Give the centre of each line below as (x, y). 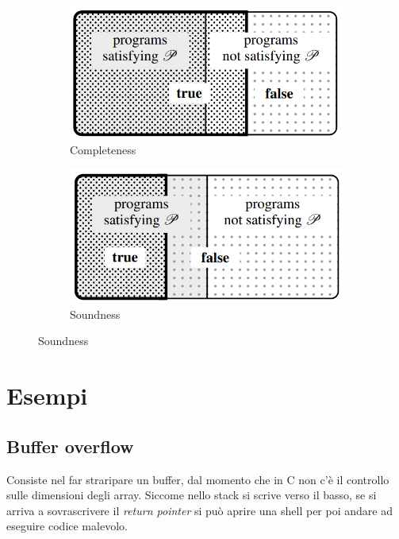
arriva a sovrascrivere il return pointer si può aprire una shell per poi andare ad (199, 510)
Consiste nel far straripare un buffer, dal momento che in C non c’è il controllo (198, 479)
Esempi (47, 396)
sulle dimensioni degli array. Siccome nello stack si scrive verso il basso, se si (192, 495)
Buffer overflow (70, 446)
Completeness (103, 149)
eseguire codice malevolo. (67, 526)
